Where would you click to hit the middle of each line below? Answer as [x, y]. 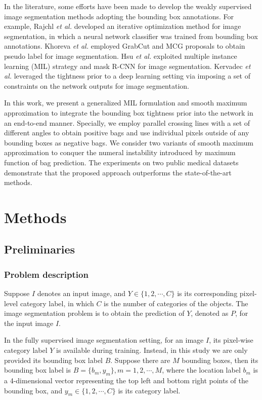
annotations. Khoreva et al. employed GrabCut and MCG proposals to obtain [125, 46]
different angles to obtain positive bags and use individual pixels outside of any [127, 133]
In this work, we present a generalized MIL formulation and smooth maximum [126, 103]
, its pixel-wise [231, 340]
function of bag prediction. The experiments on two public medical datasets [121, 162]
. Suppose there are [140, 360]
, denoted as [210, 313]
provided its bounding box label [54, 360]
